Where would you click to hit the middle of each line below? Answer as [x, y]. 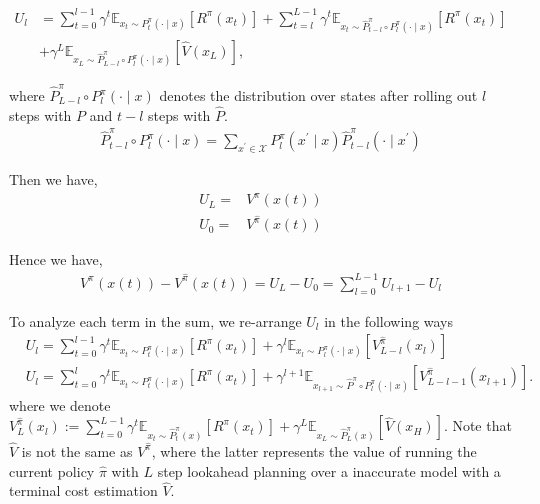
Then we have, [53, 178]
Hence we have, [56, 259]
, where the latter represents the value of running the [314, 450]
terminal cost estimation [83, 490]
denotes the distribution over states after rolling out [318, 95]
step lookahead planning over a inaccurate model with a [329, 470]
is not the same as [77, 450]
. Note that [477, 425]
